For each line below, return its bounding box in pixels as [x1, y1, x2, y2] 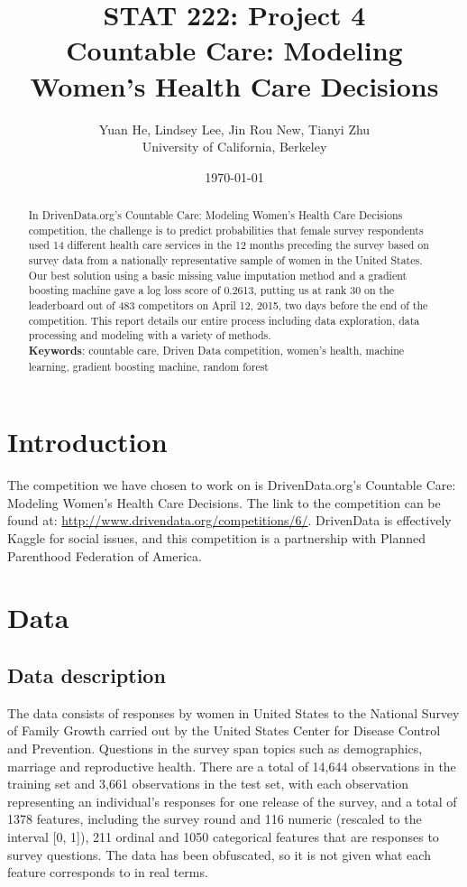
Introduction [7, 423, 168, 460]
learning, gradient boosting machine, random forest [28, 358, 269, 374]
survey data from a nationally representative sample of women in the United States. [28, 253, 423, 268]
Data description [7, 661, 166, 688]
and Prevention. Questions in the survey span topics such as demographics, [7, 738, 423, 757]
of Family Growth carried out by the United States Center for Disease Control [7, 721, 441, 740]
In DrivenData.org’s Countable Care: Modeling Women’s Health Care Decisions [28, 208, 403, 223]
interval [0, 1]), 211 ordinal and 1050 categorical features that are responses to [7, 827, 439, 845]
